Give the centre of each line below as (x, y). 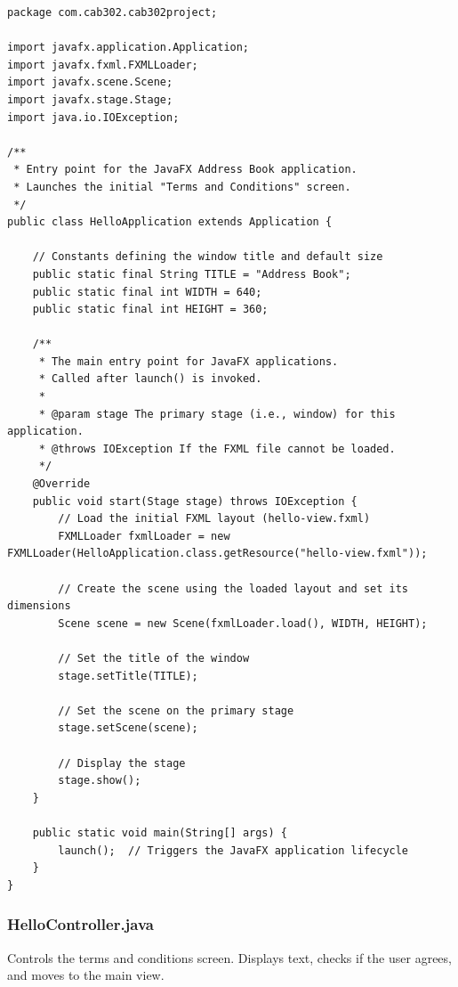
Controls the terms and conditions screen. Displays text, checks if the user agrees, (229, 957)
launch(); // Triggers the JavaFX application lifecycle (233, 850)
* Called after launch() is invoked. (150, 379)
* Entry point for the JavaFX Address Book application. (185, 170)
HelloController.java (81, 924)
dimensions (39, 606)
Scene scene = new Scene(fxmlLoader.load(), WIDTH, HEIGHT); (243, 623)
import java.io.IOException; (93, 117)
